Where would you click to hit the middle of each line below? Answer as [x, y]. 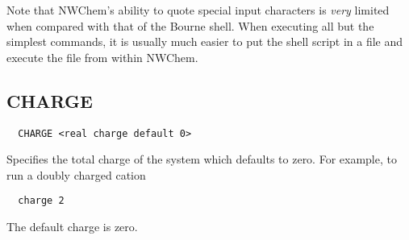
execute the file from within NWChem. [102, 57]
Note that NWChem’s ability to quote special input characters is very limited [198, 10]
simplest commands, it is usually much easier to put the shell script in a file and [205, 41]
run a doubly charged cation [76, 174]
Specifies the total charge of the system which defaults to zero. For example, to [202, 159]
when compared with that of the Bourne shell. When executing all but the [190, 25]
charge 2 [41, 201]
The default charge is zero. [72, 227]
